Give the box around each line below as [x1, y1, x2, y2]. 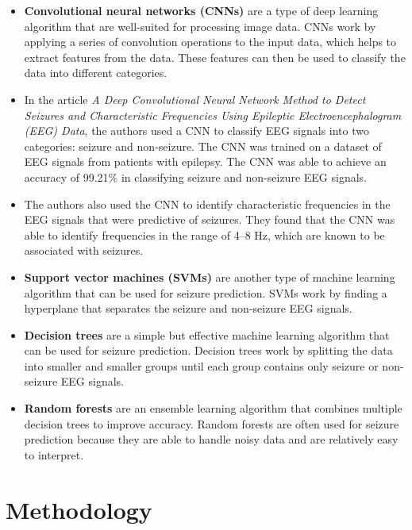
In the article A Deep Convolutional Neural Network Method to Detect [24, 90, 366, 107]
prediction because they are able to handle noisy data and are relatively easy [24, 431, 399, 447]
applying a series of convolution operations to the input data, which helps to [24, 33, 397, 50]
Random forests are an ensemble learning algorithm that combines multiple [24, 400, 402, 417]
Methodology [6, 493, 152, 525]
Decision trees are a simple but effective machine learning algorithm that [24, 326, 390, 343]
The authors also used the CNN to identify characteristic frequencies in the [24, 195, 391, 212]
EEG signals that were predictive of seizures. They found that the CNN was [24, 211, 395, 228]
